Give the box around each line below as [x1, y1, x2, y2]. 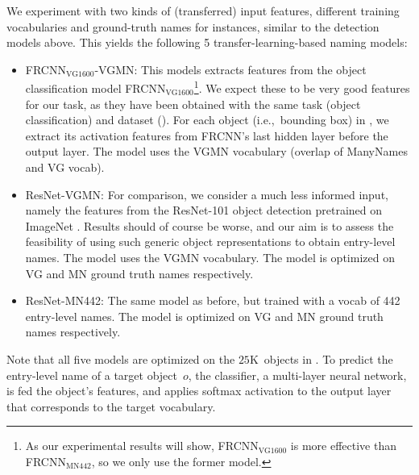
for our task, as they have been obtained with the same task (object [25, 95, 361, 112]
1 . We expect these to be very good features [193, 77, 410, 97]
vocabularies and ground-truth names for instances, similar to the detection [6, 18, 380, 35]
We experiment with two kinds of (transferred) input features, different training [6, 2, 400, 19]
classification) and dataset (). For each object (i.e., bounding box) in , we [25, 111, 389, 128]
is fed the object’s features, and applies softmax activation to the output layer [6, 382, 392, 399]
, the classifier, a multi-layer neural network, [188, 366, 407, 383]
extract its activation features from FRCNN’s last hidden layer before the [25, 127, 388, 144]
